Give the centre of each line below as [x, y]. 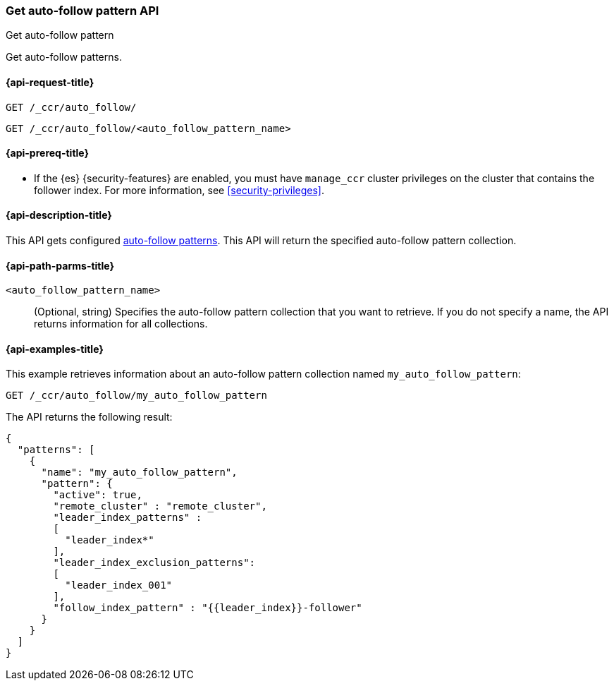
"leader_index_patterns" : [128, 518]
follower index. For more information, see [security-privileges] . [179, 190]
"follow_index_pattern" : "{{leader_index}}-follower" [208, 608]
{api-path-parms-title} [60, 265]
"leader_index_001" [119, 585]
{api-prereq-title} [48, 153]
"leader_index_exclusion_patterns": [154, 563]
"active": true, [98, 495]
